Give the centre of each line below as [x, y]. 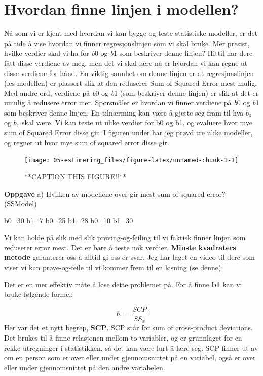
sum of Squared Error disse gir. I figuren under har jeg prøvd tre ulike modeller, [128, 133]
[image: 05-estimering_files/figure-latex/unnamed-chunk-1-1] [131, 160]
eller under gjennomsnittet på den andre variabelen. [85, 367]
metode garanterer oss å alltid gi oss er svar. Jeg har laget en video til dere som [129, 257]
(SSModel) [21, 203]
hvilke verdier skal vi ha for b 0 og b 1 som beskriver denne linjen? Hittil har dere [128, 53]
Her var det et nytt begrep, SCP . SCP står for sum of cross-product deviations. [128, 328]
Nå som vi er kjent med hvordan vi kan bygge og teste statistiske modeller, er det [131, 33]
